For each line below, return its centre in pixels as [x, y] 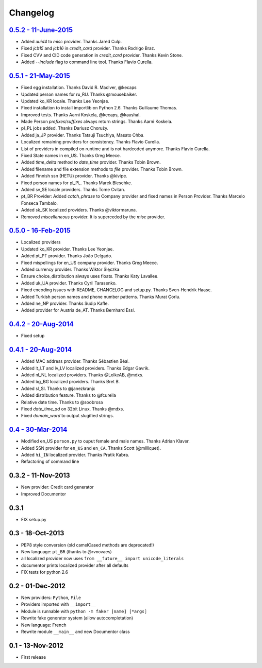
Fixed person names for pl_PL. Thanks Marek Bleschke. [77, 183]
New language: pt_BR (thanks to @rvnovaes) [66, 551]
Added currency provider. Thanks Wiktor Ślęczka [70, 269]
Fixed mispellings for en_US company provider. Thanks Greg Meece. [90, 263]
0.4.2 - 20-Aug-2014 [41, 324]
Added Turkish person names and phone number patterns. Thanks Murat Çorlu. [101, 297]
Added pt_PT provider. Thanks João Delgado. [67, 256]
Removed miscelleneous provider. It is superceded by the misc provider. [93, 217]
